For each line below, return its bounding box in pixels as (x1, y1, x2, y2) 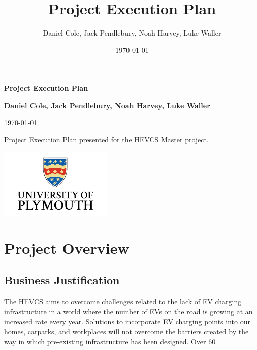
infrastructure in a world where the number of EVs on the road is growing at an (4, 306, 253, 316)
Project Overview (4, 237, 130, 258)
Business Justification (4, 272, 120, 288)
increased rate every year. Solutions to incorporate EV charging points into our (4, 316, 250, 327)
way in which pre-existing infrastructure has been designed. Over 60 (4, 336, 216, 346)
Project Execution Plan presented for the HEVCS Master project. (4, 134, 209, 145)
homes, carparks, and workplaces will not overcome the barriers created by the (4, 326, 249, 336)
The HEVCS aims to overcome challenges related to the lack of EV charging (4, 296, 242, 307)
